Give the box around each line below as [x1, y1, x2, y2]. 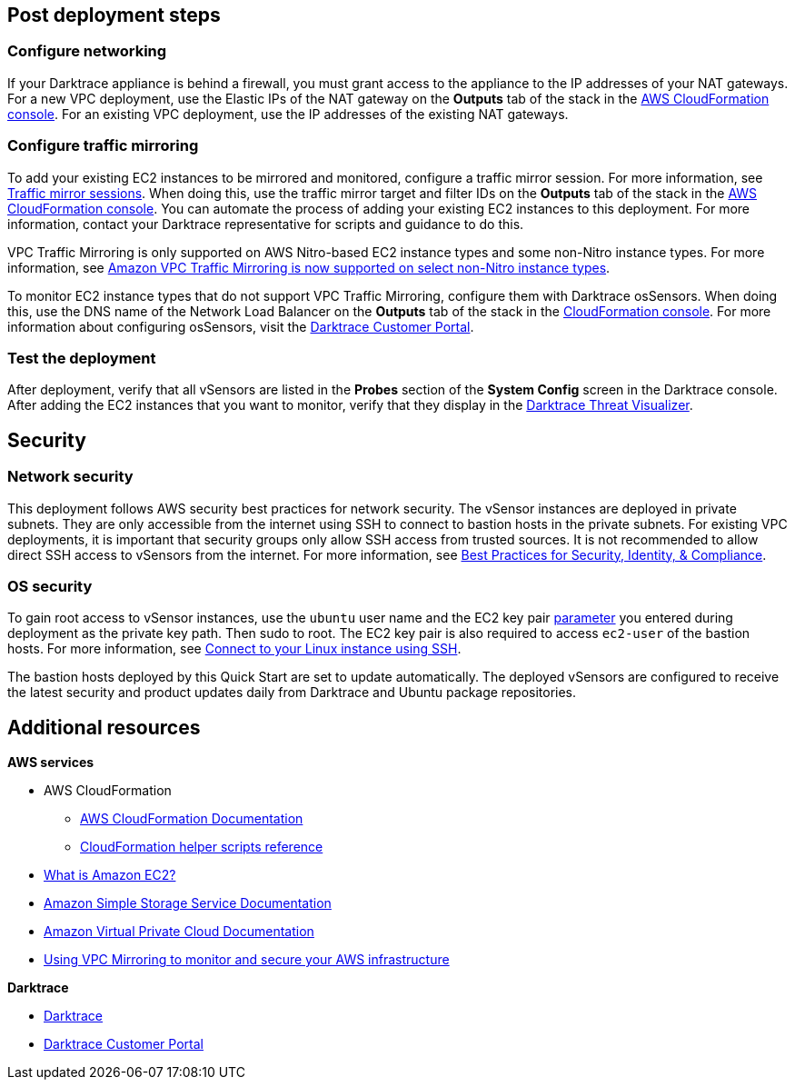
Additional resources [7, 715, 201, 739]
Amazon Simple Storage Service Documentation [44, 895, 332, 912]
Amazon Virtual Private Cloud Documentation [44, 923, 314, 940]
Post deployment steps [7, 4, 221, 26]
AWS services [7, 754, 94, 771]
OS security [7, 576, 93, 595]
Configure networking [7, 42, 167, 61]
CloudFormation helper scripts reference [80, 839, 323, 855]
